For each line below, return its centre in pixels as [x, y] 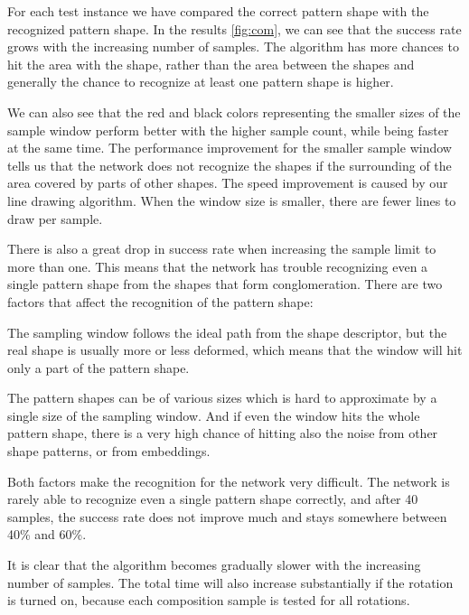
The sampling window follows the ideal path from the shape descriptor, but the [227, 332]
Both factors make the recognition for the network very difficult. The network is [229, 481]
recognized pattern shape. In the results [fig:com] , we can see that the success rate [234, 28]
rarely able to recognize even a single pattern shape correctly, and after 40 [213, 499]
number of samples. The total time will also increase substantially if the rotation [230, 582]
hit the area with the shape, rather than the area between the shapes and [211, 64]
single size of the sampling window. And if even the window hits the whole [214, 415]
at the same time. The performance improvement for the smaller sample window [230, 148]
